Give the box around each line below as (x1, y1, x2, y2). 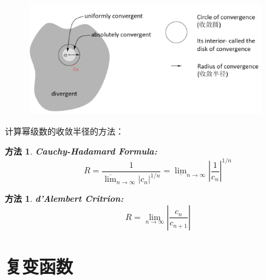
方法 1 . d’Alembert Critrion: (5, 192, 124, 205)
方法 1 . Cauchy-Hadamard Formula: (5, 145, 157, 158)
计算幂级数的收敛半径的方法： (5, 124, 124, 137)
